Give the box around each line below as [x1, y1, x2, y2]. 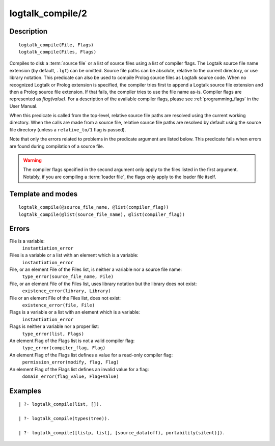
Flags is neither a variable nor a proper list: [9, 323, 99, 329]
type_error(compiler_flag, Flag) [22, 345, 106, 351]
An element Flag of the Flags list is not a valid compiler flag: [9, 338, 135, 344]
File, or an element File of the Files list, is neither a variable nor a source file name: [9, 266, 182, 272]
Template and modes [9, 189, 78, 198]
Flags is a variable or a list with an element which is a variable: [9, 309, 140, 315]
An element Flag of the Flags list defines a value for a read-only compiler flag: [9, 352, 173, 358]
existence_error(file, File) [22, 302, 95, 308]
